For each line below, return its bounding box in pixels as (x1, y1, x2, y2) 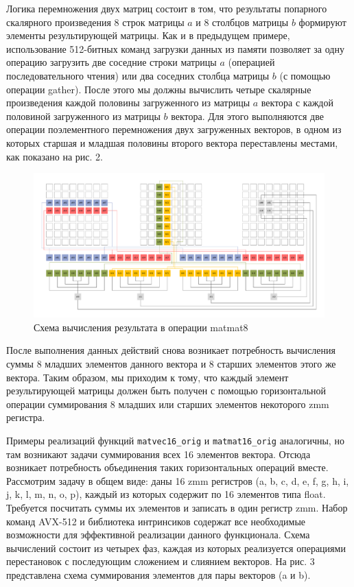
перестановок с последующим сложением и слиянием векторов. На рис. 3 (6, 554, 315, 568)
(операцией (228, 55, 275, 69)
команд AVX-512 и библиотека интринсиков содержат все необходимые (6, 514, 306, 528)
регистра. (6, 410, 45, 424)
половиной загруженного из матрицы (6, 108, 161, 123)
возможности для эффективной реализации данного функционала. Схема (6, 527, 310, 542)
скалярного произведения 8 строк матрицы (6, 14, 185, 29)
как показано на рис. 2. (6, 149, 103, 163)
